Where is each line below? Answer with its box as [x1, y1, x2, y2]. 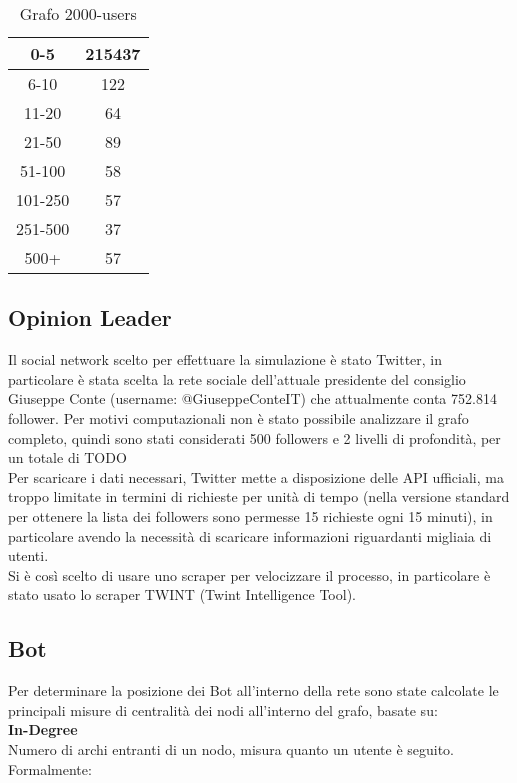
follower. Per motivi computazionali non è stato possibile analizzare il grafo [8, 407, 469, 428]
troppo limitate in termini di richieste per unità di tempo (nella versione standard [8, 486, 510, 507]
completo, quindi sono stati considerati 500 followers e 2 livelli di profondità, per [8, 427, 501, 448]
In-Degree [8, 719, 78, 740]
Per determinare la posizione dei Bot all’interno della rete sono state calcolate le [8, 680, 499, 701]
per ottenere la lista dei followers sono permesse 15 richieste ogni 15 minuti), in [8, 505, 493, 526]
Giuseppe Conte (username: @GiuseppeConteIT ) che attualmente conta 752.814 [8, 388, 497, 409]
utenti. [8, 545, 49, 566]
